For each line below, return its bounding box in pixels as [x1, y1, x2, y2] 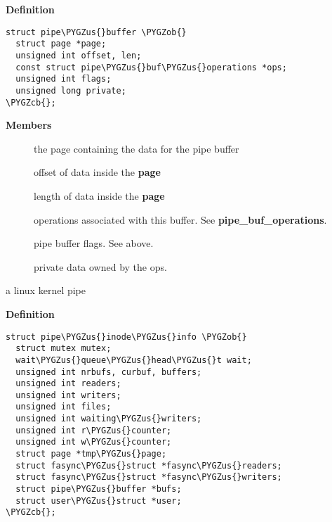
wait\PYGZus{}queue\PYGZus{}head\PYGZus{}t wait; [15, 355, 252, 365]
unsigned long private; [15, 85, 126, 96]
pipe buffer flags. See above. [34, 236, 154, 250]
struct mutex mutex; [15, 343, 112, 354]
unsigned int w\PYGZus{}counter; [15, 437, 172, 447]
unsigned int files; [15, 402, 112, 412]
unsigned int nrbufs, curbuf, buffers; [15, 367, 202, 377]
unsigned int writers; [15, 390, 121, 400]
